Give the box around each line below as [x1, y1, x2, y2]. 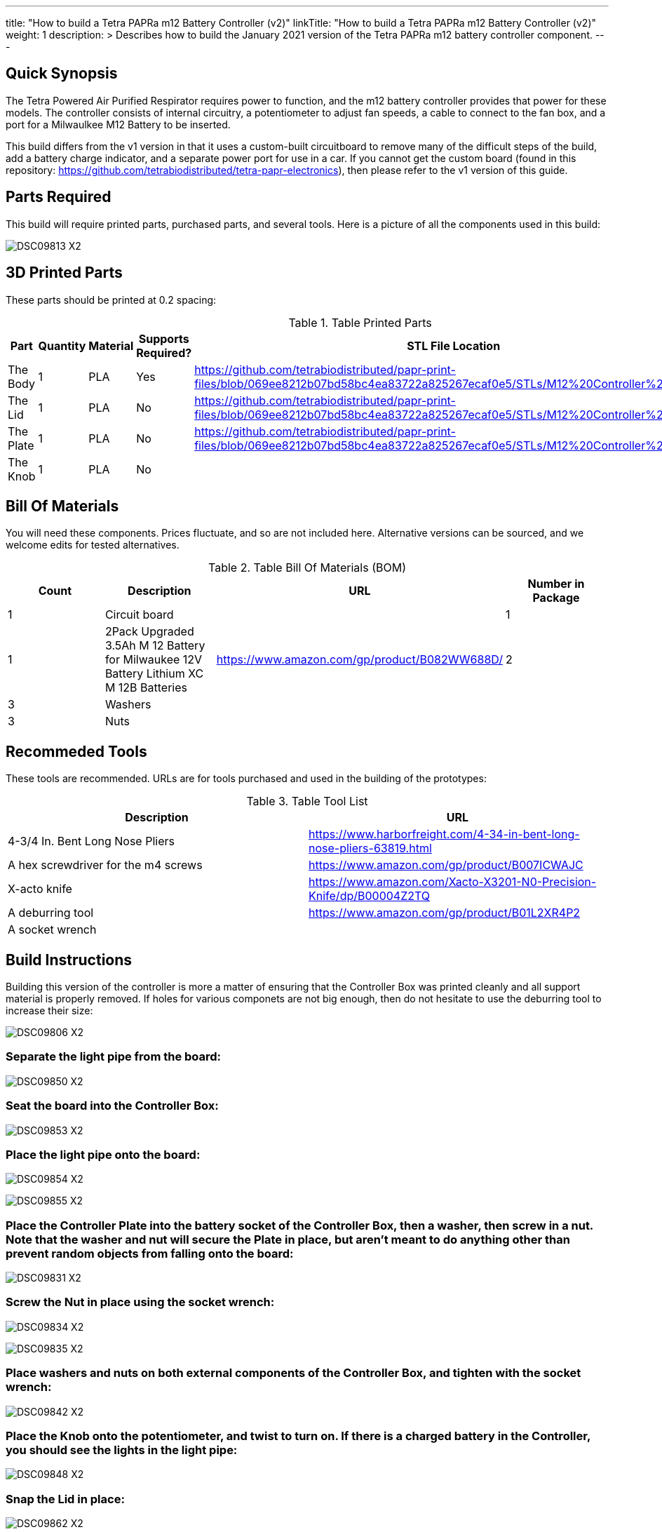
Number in [527, 577, 585, 591]
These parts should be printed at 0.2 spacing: [6, 293, 217, 306]
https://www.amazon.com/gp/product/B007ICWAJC [309, 858, 583, 873]
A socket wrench [8, 922, 97, 937]
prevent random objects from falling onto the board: [6, 1246, 294, 1261]
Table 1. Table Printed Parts [288, 315, 432, 330]
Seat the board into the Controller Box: [6, 1098, 219, 1113]
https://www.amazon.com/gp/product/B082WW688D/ [216, 652, 503, 667]
